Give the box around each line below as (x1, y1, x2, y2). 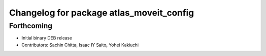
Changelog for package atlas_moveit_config (9, 7, 194, 18)
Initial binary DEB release (21, 35, 72, 41)
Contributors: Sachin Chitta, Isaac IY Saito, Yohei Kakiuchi (21, 42, 139, 48)
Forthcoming (9, 21, 53, 30)
